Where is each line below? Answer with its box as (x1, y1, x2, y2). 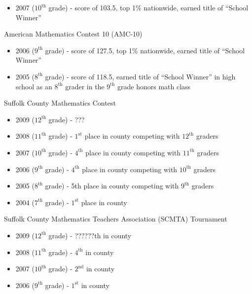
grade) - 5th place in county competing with (45, 181, 179, 191)
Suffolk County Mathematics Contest (4, 98, 116, 108)
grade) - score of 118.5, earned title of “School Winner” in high (45, 71, 236, 81)
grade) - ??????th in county (48, 230, 132, 240)
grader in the (65, 81, 105, 91)
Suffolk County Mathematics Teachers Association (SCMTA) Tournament (4, 214, 227, 224)
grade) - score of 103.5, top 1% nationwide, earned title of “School (48, 2, 249, 12)
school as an (15, 81, 52, 91)
